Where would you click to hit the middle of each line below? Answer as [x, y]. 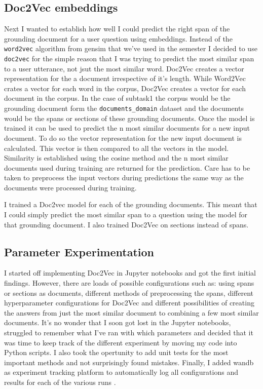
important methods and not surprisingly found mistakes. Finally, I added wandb [129, 362]
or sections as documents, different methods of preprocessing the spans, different [129, 293]
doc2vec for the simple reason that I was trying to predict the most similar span [129, 59]
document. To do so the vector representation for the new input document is [123, 138]
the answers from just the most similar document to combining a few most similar [131, 312]
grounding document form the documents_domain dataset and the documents [124, 108]
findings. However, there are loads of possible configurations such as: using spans [129, 283]
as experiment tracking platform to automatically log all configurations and [121, 372]
